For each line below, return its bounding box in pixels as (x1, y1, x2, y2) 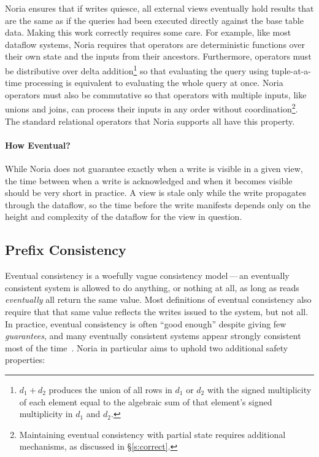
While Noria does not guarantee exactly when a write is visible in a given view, (5, 162, 303, 175)
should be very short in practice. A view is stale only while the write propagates (5, 186, 306, 199)
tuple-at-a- (271, 64, 311, 77)
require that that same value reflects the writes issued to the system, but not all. (5, 305, 309, 318)
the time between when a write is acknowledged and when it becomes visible (5, 174, 293, 187)
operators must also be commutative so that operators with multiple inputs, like (5, 88, 307, 101)
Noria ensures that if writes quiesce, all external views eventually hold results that (5, 2, 314, 14)
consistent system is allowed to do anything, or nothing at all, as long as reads (5, 281, 299, 294)
